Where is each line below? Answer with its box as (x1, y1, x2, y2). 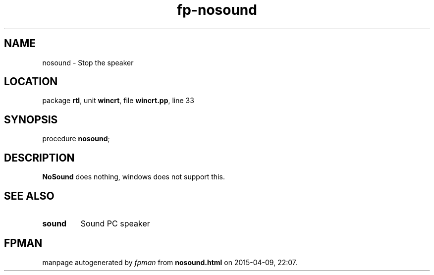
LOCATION (4, 75, 58, 88)
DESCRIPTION (4, 151, 75, 164)
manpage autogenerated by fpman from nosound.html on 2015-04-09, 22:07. (42, 258, 298, 267)
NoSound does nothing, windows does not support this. (42, 172, 225, 181)
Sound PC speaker (80, 218, 150, 228)
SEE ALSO (4, 189, 54, 202)
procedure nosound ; (42, 134, 110, 143)
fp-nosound (177, 1, 257, 18)
